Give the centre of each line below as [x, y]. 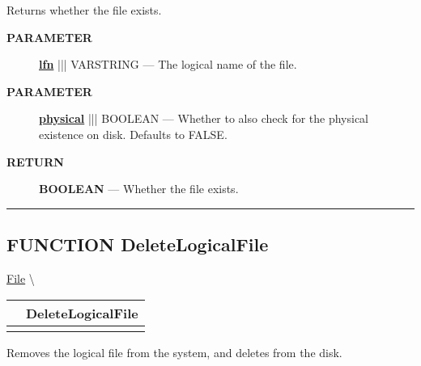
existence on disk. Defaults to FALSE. [133, 134]
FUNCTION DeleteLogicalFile [138, 244]
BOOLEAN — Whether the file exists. [139, 189]
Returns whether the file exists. [84, 10]
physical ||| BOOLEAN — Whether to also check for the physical [204, 118]
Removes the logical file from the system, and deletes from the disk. [174, 352]
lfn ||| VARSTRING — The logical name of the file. [168, 64]
